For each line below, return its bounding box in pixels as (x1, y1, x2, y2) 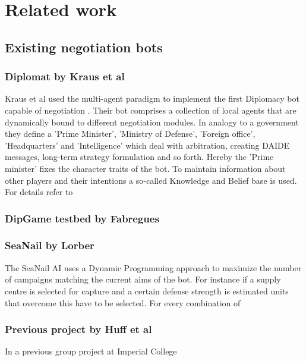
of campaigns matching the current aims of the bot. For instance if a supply (5, 273, 281, 285)
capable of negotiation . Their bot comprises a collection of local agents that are (5, 103, 296, 116)
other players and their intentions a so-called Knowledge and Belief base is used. (5, 174, 297, 186)
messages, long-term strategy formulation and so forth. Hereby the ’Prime (5, 150, 274, 163)
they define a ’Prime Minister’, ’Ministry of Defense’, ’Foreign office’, (5, 127, 255, 140)
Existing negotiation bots (5, 37, 163, 56)
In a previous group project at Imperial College (5, 345, 177, 357)
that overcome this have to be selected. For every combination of (5, 296, 241, 309)
